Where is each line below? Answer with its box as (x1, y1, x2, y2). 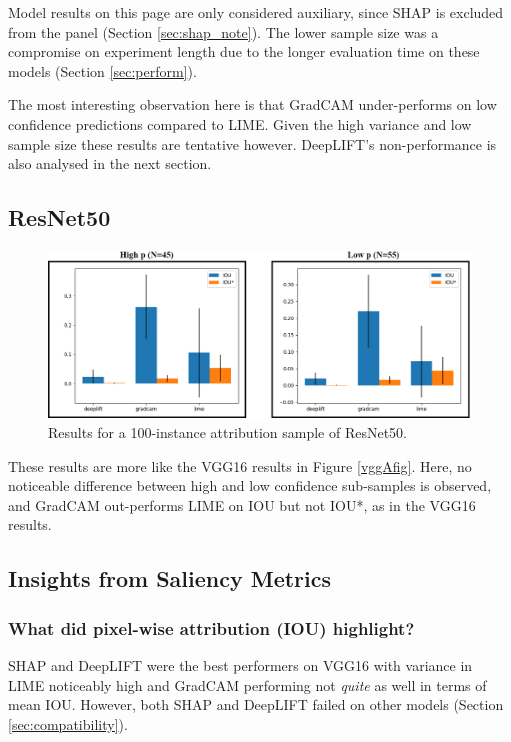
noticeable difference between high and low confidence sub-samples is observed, (8, 475, 492, 496)
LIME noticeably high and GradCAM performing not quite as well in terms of (8, 674, 487, 695)
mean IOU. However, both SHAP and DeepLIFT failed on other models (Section (8, 694, 504, 715)
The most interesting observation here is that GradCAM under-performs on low (8, 94, 497, 115)
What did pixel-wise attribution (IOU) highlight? (8, 615, 415, 640)
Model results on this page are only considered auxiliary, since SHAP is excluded (8, 2, 504, 22)
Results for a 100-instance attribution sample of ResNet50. (48, 422, 408, 443)
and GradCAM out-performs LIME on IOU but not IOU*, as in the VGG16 (8, 494, 476, 515)
